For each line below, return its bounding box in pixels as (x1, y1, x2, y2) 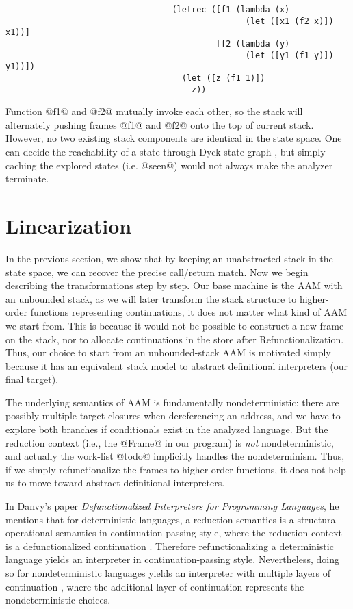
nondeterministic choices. (5, 593, 111, 607)
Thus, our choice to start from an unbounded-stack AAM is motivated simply (5, 345, 331, 360)
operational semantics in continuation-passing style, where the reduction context (5, 525, 343, 540)
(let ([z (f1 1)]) (181, 73, 265, 83)
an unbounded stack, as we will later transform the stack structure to (5, 291, 297, 306)
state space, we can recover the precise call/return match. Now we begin (5, 264, 309, 279)
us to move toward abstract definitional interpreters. (5, 475, 225, 490)
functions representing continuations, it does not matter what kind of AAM (30, 305, 348, 319)
